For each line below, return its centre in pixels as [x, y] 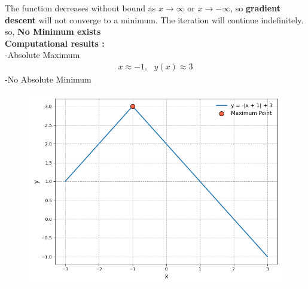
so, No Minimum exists [53, 31]
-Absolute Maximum [42, 55]
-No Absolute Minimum [48, 79]
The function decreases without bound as [80, 8]
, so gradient [255, 8]
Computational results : [55, 43]
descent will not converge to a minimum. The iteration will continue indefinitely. [154, 19]
